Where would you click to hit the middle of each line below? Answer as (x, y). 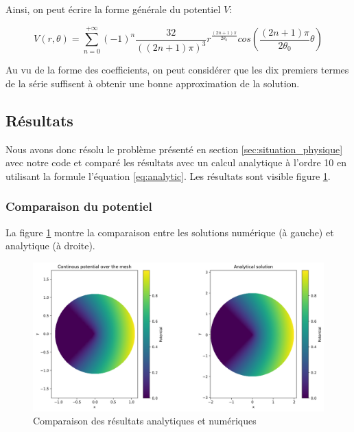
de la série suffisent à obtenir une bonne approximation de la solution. (153, 83)
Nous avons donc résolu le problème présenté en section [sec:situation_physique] (174, 149)
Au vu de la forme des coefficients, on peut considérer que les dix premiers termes (177, 70)
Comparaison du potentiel (79, 206)
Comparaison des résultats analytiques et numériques (145, 421)
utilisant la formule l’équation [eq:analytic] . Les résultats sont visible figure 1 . (168, 175)
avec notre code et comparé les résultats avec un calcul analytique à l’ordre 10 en (176, 162)
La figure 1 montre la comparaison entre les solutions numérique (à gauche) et (170, 232)
